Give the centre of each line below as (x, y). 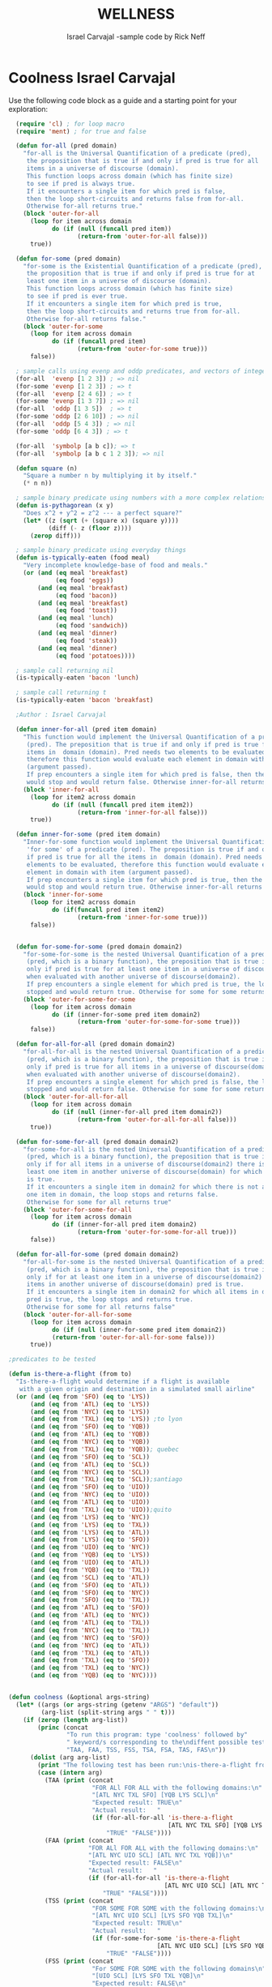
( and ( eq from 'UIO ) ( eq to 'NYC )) (90, 1548)
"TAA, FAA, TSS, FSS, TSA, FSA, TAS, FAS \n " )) (146, 1750)
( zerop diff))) (55, 536)
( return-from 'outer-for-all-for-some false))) (134, 1337)
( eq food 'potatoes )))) (96, 656)
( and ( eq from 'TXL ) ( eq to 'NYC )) (90, 1668)
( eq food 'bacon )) (86, 595)
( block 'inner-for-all (61, 790)
